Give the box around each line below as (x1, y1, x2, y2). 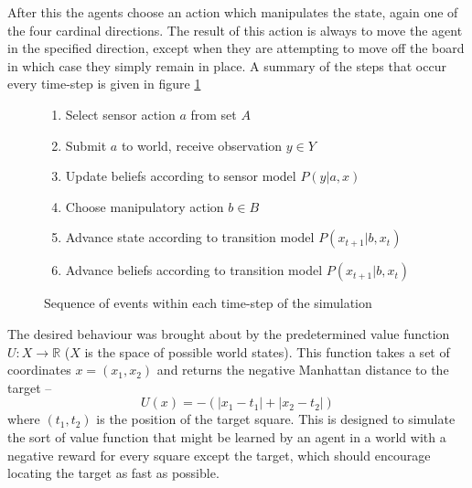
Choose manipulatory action (65, 196, 224, 216)
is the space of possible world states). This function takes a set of (84, 342, 450, 361)
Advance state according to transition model (65, 228, 315, 247)
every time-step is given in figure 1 (7, 74, 201, 93)
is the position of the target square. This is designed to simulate (96, 409, 456, 429)
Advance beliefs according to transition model (65, 260, 323, 280)
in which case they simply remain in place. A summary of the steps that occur (7, 56, 446, 75)
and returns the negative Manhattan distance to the (156, 360, 449, 379)
